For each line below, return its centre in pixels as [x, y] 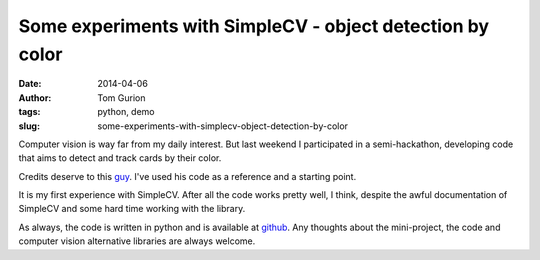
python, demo [126, 112]
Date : [30, 84]
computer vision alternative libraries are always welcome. [137, 241]
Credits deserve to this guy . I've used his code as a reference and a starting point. [187, 176]
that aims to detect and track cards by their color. [120, 158]
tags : [29, 112]
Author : [35, 97]
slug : [29, 126]
